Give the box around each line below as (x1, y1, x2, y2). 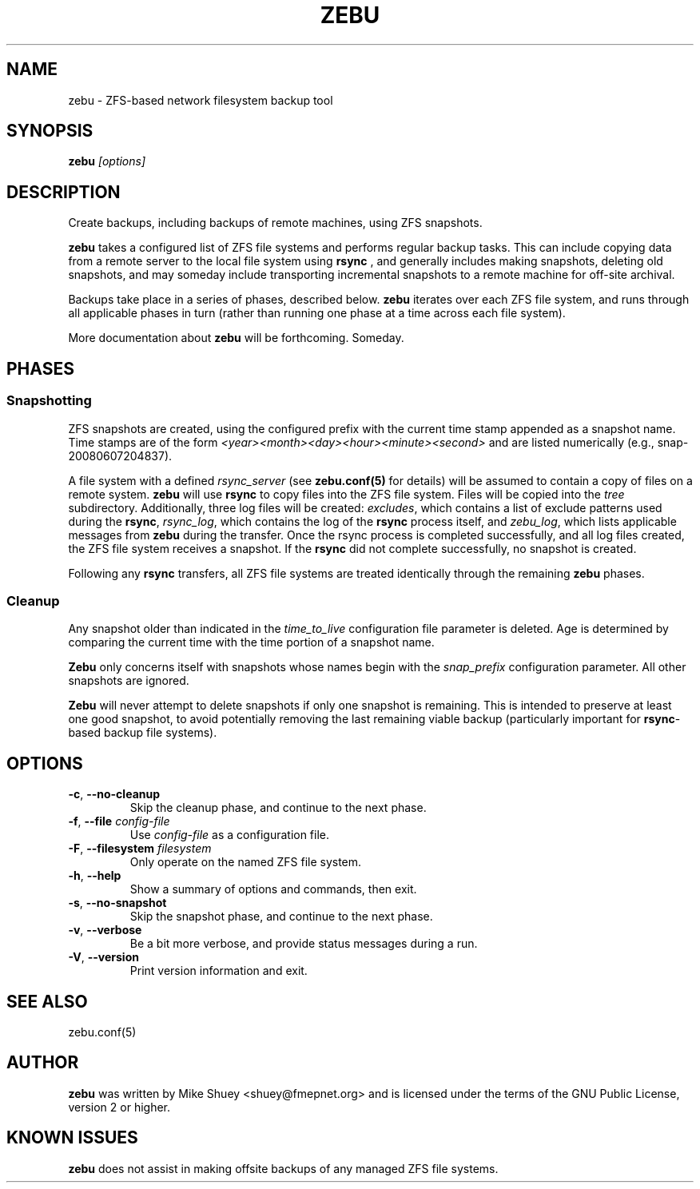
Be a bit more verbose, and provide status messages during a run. (129, 936, 478, 951)
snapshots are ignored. (68, 674, 189, 688)
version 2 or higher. (68, 1100, 171, 1114)
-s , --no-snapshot (68, 896, 167, 910)
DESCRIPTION (6, 181, 121, 202)
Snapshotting (6, 392, 92, 409)
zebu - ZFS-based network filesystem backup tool (68, 93, 333, 107)
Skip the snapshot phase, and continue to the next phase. (129, 909, 433, 924)
